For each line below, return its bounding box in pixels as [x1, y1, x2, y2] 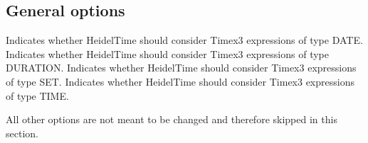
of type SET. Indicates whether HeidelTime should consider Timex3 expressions [6, 74, 354, 88]
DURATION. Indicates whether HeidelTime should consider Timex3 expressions [6, 60, 357, 75]
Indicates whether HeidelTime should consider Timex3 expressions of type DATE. [6, 33, 363, 47]
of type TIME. [6, 88, 69, 103]
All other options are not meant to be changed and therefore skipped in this [6, 112, 337, 127]
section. [6, 125, 38, 140]
